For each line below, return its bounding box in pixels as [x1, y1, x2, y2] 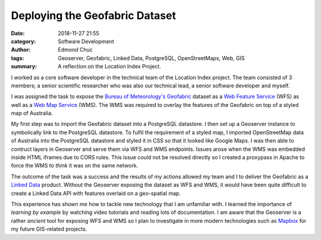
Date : [11, 30, 25, 37]
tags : [11, 54, 24, 62]
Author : [11, 46, 31, 53]
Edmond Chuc [58, 46, 93, 53]
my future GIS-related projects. [11, 226, 87, 233]
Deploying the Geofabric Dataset [11, 9, 177, 22]
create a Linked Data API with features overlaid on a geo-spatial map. [11, 190, 181, 197]
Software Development [58, 37, 114, 45]
